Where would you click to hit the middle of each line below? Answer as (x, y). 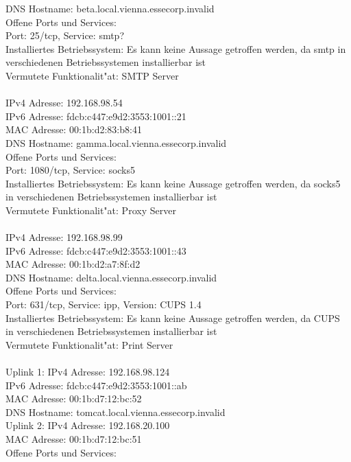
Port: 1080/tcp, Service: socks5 (71, 170)
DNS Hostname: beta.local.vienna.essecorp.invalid (110, 8)
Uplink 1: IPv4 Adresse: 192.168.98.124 (88, 372)
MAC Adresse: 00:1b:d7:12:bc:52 (74, 399)
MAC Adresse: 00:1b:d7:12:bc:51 (74, 439)
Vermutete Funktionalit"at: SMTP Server (92, 75)
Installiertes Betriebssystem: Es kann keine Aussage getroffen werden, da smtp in (176, 48)
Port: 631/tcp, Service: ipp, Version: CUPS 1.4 (104, 304)
